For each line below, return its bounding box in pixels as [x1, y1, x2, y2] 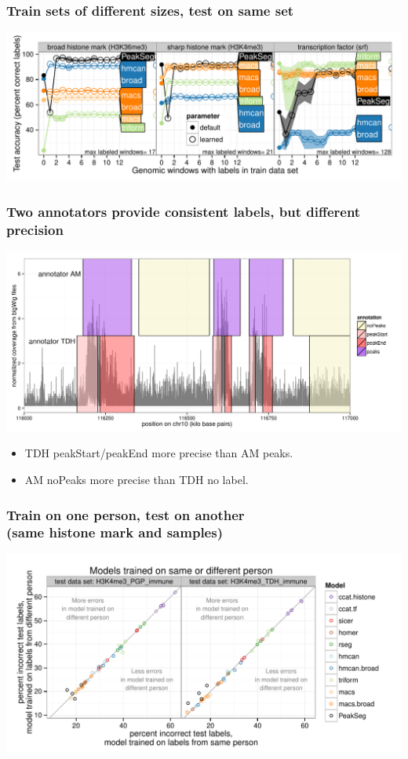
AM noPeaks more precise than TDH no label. [24, 471, 249, 487]
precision [6, 219, 64, 239]
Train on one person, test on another [6, 504, 245, 524]
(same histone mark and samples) [6, 522, 223, 542]
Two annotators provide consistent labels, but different [6, 201, 361, 221]
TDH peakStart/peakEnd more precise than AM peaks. [24, 445, 293, 461]
